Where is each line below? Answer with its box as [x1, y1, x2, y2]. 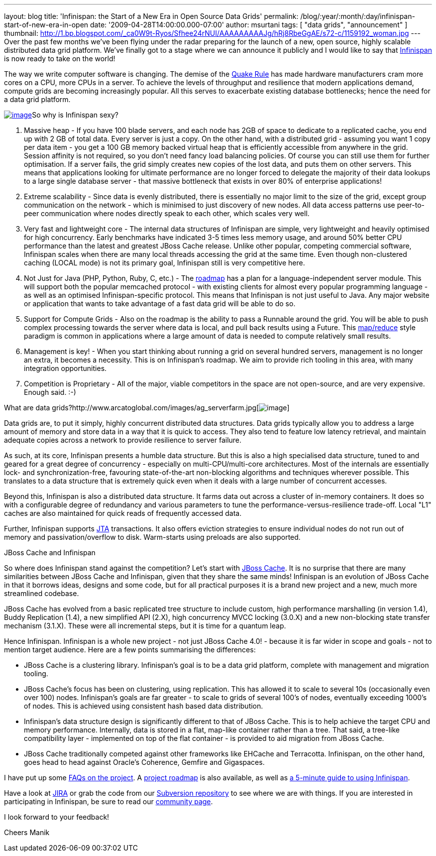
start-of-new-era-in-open [4, 20, 89, 29]
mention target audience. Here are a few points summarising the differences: [4, 645, 256, 654]
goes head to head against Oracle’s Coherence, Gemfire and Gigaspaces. [24, 758, 265, 766]
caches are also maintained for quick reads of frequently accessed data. [4, 509, 242, 517]
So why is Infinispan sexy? [32, 111, 118, 119]
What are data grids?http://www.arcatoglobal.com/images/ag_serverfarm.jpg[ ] [4, 403, 290, 412]
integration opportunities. [24, 364, 107, 372]
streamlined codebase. [4, 589, 79, 598]
